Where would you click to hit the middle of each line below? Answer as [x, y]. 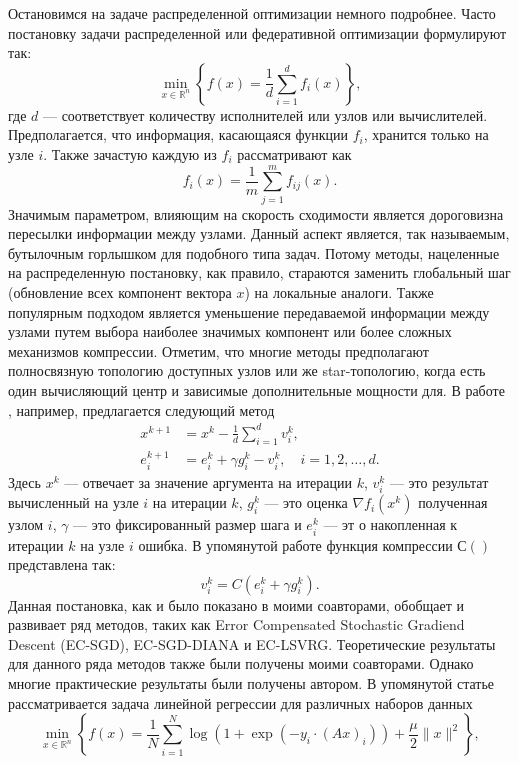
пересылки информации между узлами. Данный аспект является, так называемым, [259, 233]
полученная [453, 502]
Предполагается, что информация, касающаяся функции [178, 134]
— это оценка [306, 502]
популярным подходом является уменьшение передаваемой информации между [249, 311]
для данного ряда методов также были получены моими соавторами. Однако [241, 663]
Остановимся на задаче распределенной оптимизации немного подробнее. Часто [252, 13]
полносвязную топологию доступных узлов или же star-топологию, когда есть [247, 370]
